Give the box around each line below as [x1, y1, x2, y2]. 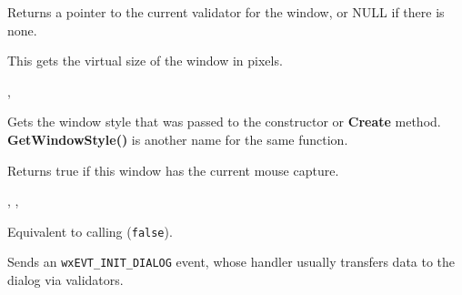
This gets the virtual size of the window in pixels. [7, 51, 283, 70]
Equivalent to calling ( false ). [7, 221, 173, 240]
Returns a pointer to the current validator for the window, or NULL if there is [7, 3, 445, 21]
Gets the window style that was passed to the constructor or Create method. [7, 112, 441, 131]
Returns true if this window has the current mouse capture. [7, 160, 339, 179]
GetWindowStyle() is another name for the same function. [7, 129, 348, 148]
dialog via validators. [7, 270, 124, 290]
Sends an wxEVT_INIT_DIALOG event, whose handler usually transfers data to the [7, 252, 456, 271]
